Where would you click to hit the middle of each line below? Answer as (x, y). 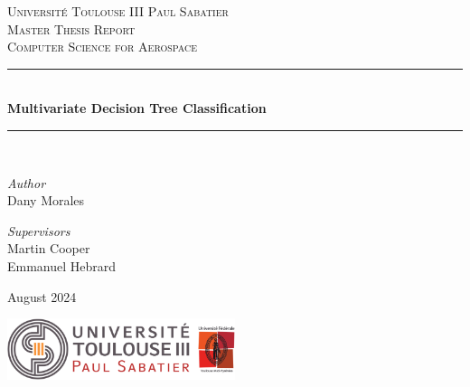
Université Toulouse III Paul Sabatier (118, 11)
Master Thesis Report (71, 28)
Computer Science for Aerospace (103, 47)
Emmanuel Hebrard (62, 265)
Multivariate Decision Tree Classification (137, 108)
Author (27, 182)
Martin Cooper (49, 248)
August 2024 (42, 296)
